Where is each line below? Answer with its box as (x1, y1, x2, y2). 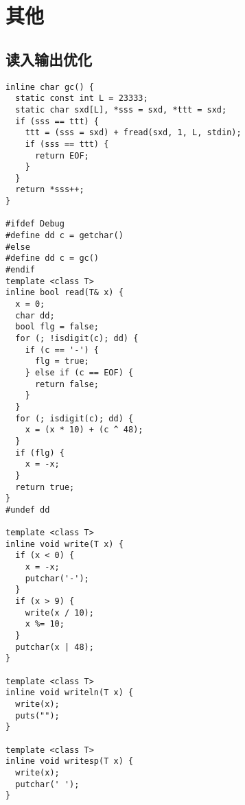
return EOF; (34, 150, 89, 161)
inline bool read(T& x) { (5, 288, 124, 298)
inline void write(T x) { (5, 539, 124, 549)
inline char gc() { (5, 82, 94, 92)
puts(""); (15, 710, 60, 721)
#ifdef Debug (5, 219, 65, 229)
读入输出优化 (5, 48, 92, 69)
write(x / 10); (25, 607, 94, 618)
